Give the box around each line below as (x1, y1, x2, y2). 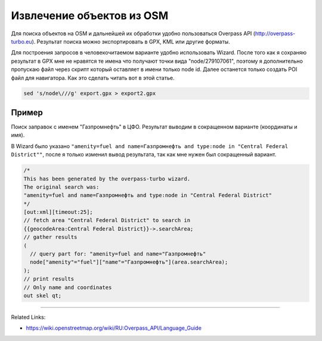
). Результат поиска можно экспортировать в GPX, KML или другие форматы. (32, 38, 230, 45)
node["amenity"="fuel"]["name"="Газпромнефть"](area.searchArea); (30, 259, 228, 266)
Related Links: (11, 314, 46, 321)
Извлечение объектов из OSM (11, 9, 169, 22)
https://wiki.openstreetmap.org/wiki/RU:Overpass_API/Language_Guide (26, 324, 202, 331)
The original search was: (23, 183, 100, 191)
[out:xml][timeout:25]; (23, 209, 94, 216)
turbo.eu (11, 38, 32, 45)
